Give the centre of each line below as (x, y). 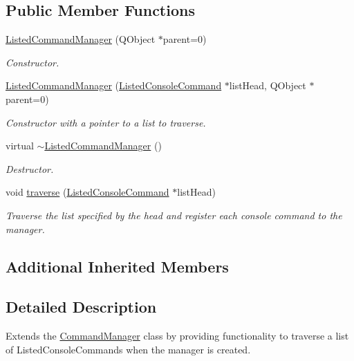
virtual (20, 146)
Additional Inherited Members (117, 266)
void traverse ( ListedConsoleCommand (87, 192)
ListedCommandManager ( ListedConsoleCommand (114, 85)
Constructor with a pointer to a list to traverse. (106, 122)
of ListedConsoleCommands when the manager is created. (128, 349)
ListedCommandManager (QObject (81, 39)
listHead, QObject (268, 85)
